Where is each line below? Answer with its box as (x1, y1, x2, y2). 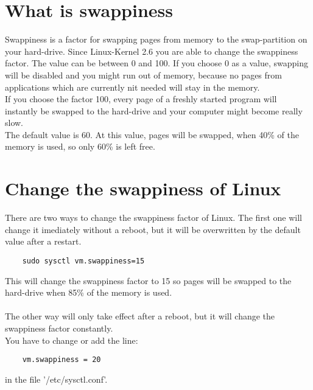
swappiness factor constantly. (5, 322, 113, 334)
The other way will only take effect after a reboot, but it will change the (5, 310, 275, 322)
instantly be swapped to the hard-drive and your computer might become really (5, 104, 303, 117)
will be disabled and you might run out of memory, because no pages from (5, 68, 282, 81)
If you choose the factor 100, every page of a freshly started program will (5, 92, 277, 105)
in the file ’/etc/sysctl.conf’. (5, 372, 108, 385)
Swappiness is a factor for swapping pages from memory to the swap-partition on (5, 33, 308, 46)
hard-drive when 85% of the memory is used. (5, 286, 172, 299)
